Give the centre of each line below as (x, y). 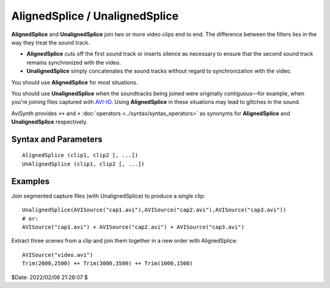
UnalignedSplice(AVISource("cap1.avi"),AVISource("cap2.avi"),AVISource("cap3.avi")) (154, 210)
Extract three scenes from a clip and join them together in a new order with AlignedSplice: (124, 241)
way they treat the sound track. (50, 42)
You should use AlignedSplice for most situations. (75, 82)
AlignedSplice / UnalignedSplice (95, 16)
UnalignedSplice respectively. (50, 122)
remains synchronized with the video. (74, 62)
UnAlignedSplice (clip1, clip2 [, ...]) (83, 164)
